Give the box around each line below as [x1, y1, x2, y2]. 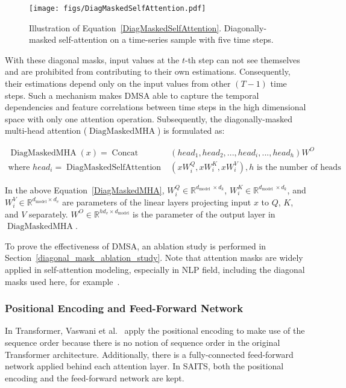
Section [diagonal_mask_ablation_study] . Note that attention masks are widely [5, 251, 303, 264]
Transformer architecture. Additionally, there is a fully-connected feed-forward [5, 348, 294, 360]
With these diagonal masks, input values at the [5, 53, 180, 66]
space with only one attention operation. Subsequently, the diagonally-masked [5, 112, 293, 125]
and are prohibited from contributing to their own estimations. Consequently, [5, 65, 291, 78]
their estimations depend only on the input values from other [5, 77, 231, 90]
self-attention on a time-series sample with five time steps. [58, 33, 274, 46]
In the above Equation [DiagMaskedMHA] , [5, 183, 165, 196]
